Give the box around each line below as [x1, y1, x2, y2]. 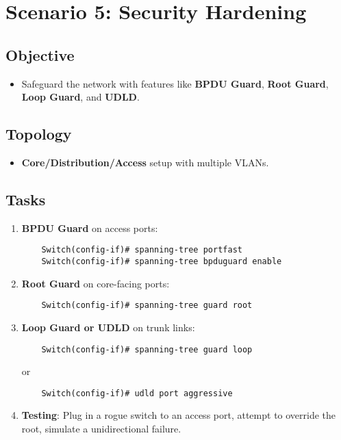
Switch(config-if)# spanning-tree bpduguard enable [41, 257, 282, 267]
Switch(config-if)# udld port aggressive [41, 388, 233, 398]
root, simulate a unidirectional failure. [21, 422, 181, 436]
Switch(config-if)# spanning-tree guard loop [41, 344, 253, 354]
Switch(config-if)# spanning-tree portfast [41, 245, 242, 255]
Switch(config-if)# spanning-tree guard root [41, 300, 253, 311]
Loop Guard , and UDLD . [21, 90, 140, 104]
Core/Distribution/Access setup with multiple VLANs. [21, 155, 269, 169]
